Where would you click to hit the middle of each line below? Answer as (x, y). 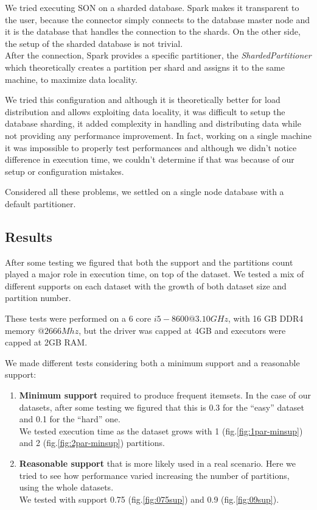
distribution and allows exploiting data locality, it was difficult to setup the (145, 111)
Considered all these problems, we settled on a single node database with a (145, 192)
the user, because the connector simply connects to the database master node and (158, 19)
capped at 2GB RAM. (46, 342)
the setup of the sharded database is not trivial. (94, 43)
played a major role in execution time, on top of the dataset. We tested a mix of (155, 274)
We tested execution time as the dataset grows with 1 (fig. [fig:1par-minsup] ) (161, 430)
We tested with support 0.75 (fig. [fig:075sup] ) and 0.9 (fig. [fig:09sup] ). (149, 499)
